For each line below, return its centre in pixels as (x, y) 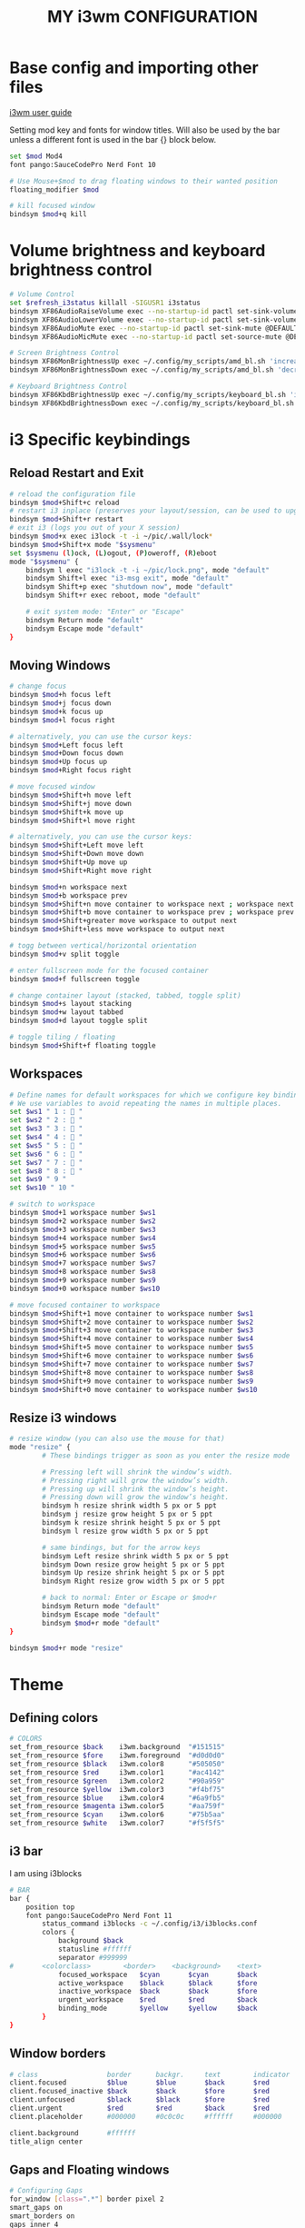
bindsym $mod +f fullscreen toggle (75, 979)
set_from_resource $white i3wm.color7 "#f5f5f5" (117, 1824)
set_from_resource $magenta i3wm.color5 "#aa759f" (117, 1806)
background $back (91, 1941)
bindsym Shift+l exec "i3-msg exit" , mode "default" (128, 579)
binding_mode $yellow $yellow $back (157, 2009)
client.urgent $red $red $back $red (140, 2109)
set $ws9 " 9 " (38, 1179)
